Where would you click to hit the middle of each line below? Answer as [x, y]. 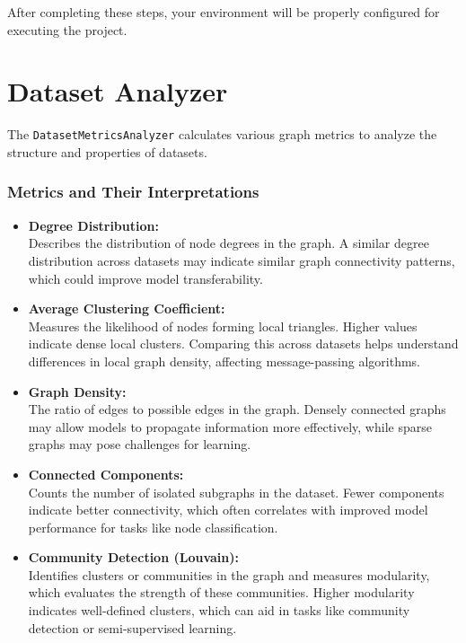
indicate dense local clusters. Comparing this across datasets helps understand [243, 344]
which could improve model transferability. [145, 278]
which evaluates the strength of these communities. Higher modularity [221, 592]
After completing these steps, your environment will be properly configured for [224, 12]
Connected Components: [106, 474]
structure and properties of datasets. [107, 151]
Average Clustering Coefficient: [127, 308]
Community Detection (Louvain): [133, 557]
